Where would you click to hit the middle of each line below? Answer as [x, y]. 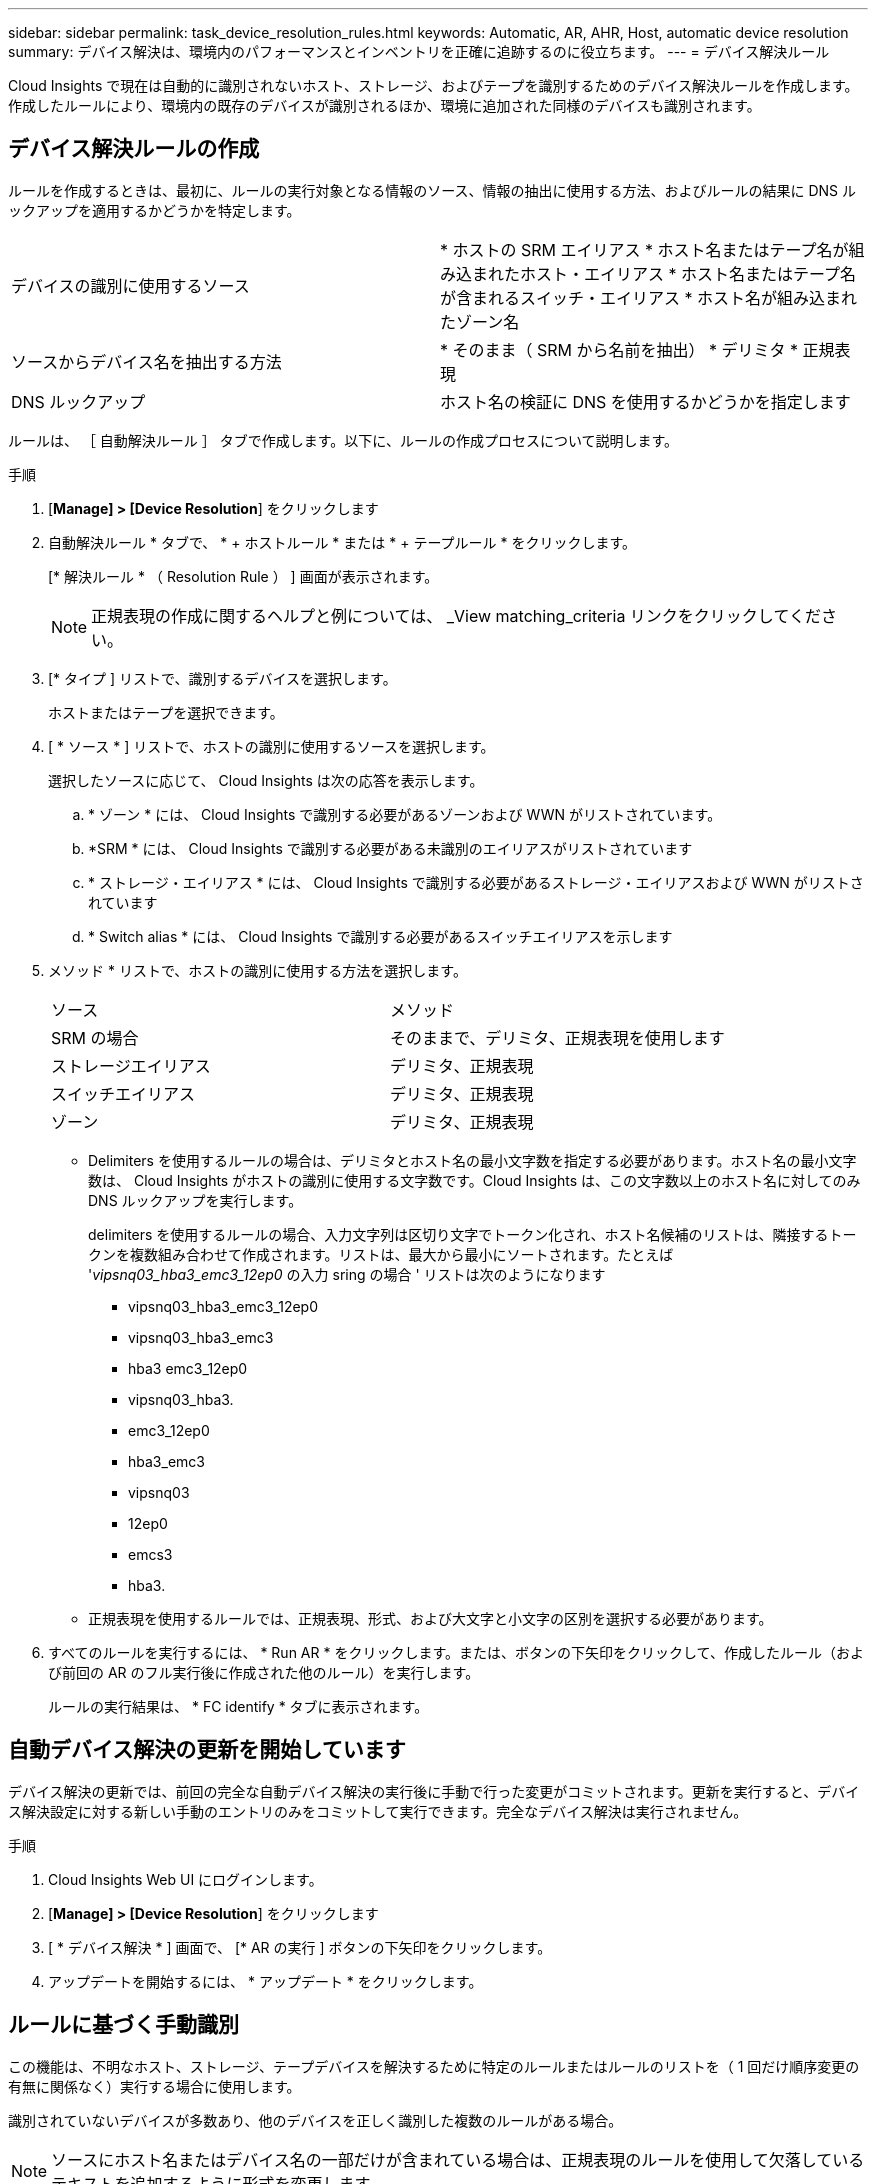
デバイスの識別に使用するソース [130, 285]
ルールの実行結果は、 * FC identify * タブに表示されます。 [238, 1706]
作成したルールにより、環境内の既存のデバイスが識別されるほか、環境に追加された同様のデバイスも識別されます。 [384, 105]
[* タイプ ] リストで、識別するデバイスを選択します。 [222, 678]
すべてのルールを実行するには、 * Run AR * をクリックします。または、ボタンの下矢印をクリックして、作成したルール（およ [456, 1652]
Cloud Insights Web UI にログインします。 [185, 1879]
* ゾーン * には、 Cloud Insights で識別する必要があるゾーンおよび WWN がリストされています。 [405, 814]
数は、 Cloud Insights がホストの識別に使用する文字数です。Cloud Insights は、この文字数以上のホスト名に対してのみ [474, 1180]
